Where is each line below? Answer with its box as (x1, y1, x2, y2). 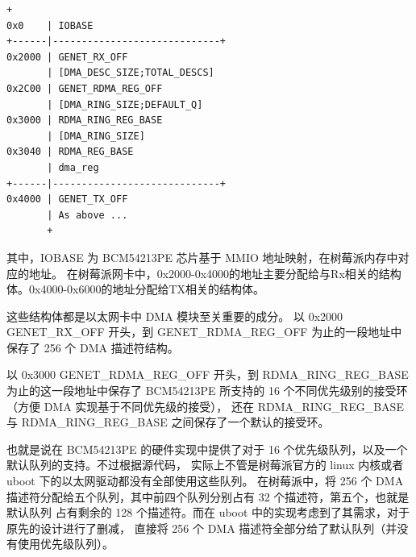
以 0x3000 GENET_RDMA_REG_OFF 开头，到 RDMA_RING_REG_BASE (6, 366, 409, 383)
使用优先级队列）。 (17, 535, 114, 552)
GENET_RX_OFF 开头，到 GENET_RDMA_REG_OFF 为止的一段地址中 (6, 323, 402, 340)
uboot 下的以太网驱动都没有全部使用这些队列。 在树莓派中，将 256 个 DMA (6, 472, 404, 489)
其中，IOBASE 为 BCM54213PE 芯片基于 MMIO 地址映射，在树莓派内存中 (6, 248, 398, 265)
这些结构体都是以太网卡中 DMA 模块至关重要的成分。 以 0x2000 (6, 307, 343, 324)
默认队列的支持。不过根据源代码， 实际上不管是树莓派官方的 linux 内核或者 (6, 456, 404, 473)
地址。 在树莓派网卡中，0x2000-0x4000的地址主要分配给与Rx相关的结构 (28, 264, 401, 281)
